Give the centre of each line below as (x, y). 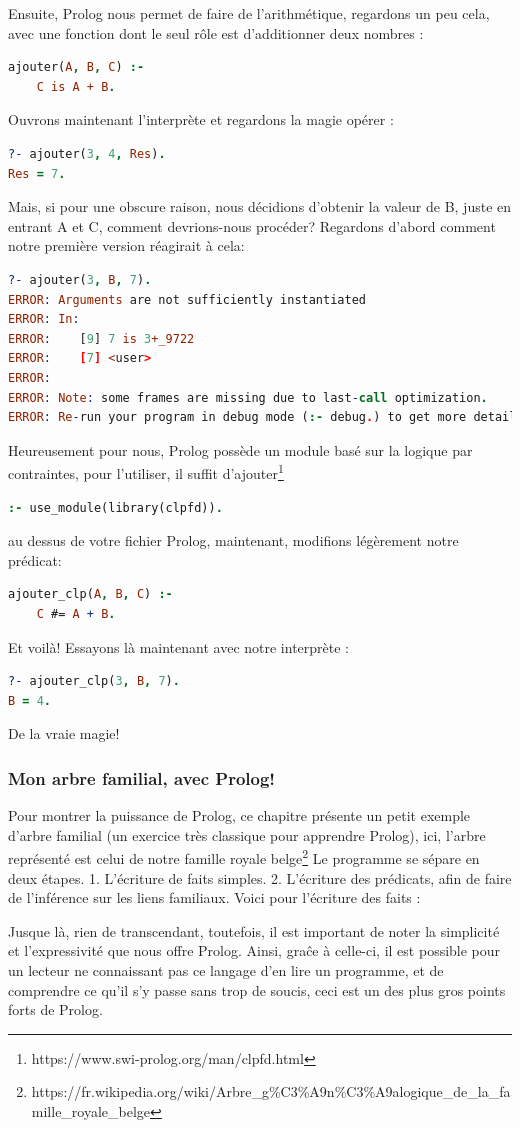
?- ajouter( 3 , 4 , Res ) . (87, 153)
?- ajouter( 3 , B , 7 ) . (80, 279)
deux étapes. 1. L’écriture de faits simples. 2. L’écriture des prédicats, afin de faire (260, 877)
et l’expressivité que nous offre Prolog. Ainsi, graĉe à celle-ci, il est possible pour (254, 950)
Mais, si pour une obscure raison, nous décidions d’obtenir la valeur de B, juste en (260, 206)
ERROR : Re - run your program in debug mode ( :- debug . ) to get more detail (262, 417)
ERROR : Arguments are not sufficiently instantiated (187, 299)
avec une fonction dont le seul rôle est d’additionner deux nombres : (216, 32)
